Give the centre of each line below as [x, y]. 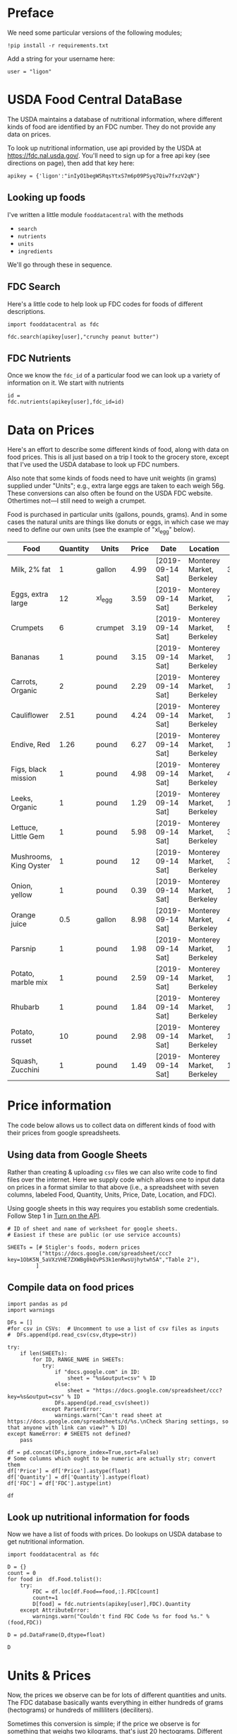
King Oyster [31, 866]
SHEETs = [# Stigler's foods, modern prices [74, 1247]
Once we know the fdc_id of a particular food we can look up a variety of [114, 376]
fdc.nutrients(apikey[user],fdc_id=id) [66, 402]
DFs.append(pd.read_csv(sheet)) [102, 1403]
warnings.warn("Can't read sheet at [108, 1415]
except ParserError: [72, 1409]
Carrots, [24, 682]
